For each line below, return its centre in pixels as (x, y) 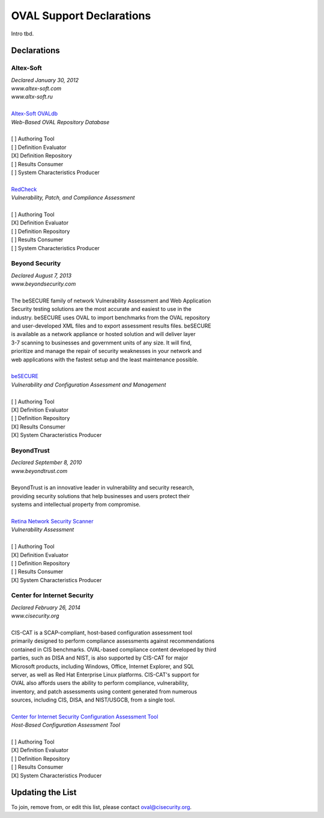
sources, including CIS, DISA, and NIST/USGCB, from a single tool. (93, 700)
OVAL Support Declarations (81, 16)
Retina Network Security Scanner (52, 521)
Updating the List (44, 792)
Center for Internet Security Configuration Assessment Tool (85, 717)
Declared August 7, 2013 (41, 275)
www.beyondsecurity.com (43, 284)
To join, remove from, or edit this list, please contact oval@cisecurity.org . (101, 807)
